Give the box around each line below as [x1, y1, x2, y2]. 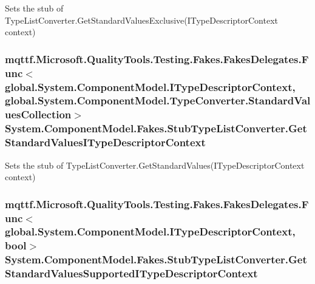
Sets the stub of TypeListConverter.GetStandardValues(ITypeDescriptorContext [5, 158, 305, 171]
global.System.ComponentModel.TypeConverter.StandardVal [5, 93, 311, 108]
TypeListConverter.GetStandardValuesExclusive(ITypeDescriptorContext [5, 13, 279, 26]
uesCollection [5, 107, 72, 122]
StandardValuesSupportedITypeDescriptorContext [5, 266, 258, 281]
